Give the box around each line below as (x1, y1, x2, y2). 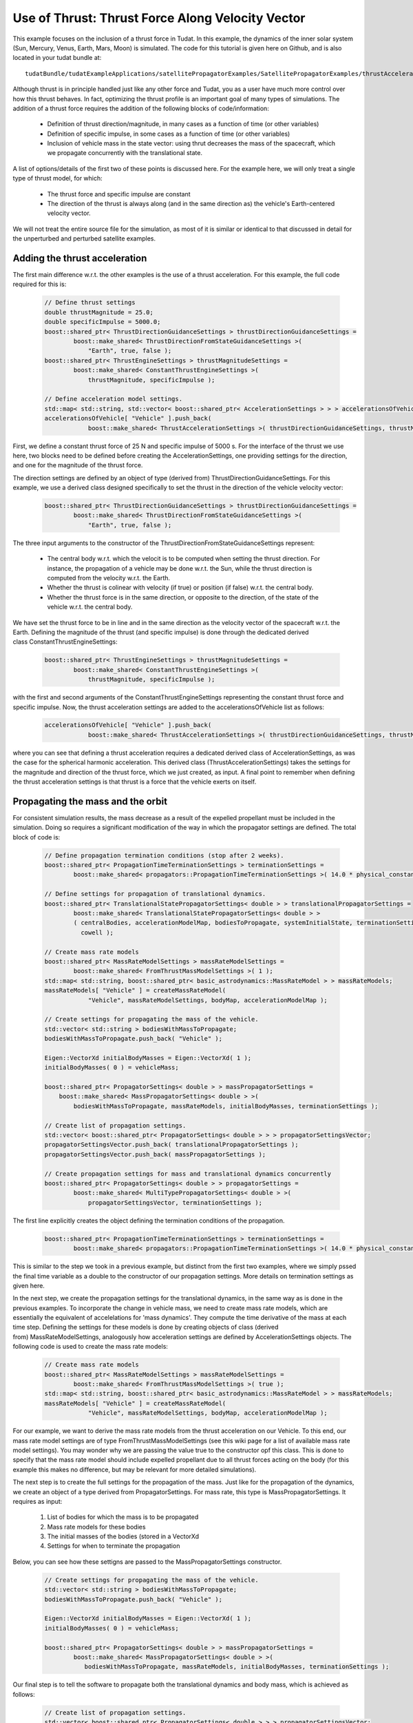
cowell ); (80, 928, 114, 937)
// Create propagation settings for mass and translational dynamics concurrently (44, 1170, 332, 1178)
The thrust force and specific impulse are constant (47, 190, 191, 198)
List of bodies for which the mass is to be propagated (47, 1513, 199, 1521)
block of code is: (12, 833, 61, 841)
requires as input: (12, 1497, 63, 1505)
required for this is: (12, 280, 67, 289)
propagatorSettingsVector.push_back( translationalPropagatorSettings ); (44, 1141, 299, 1149)
